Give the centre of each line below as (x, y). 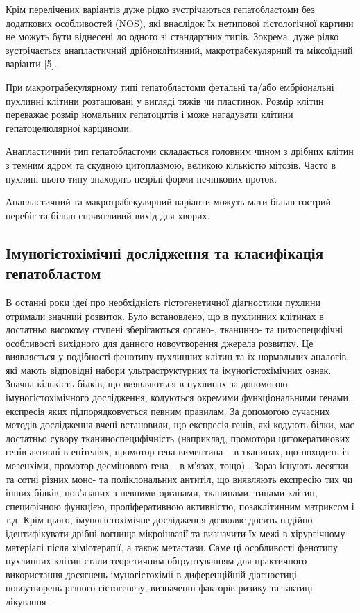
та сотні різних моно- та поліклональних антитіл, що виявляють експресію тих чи (179, 479)
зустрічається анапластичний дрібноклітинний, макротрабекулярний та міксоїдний (179, 50)
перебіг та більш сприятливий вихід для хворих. (108, 215)
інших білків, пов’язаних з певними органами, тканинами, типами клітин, (162, 493)
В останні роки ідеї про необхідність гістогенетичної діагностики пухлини (163, 302)
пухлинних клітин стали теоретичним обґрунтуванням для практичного (156, 561)
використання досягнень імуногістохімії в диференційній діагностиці (151, 574)
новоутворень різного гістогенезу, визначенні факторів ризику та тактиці (159, 588)
